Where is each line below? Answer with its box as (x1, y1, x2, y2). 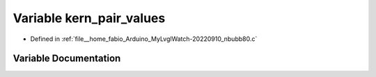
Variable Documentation (13, 53, 121, 65)
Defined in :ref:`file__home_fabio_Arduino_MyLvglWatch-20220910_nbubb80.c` (30, 35, 258, 43)
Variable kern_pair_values (13, 10, 166, 26)
